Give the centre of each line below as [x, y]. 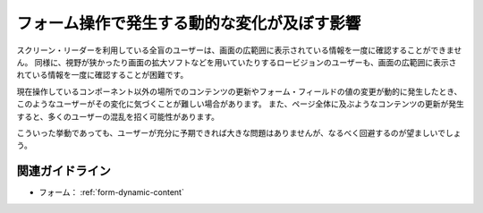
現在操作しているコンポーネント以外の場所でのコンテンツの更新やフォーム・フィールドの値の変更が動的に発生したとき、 [239, 91]
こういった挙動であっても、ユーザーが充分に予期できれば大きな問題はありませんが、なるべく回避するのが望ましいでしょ [239, 132]
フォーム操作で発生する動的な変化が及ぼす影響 [189, 23]
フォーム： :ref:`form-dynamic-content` [112, 192]
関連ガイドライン [64, 171]
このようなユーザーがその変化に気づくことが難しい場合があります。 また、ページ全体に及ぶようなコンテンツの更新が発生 [240, 104]
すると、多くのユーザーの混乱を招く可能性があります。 [118, 116]
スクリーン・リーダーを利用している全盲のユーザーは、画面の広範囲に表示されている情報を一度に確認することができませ [239, 50]
